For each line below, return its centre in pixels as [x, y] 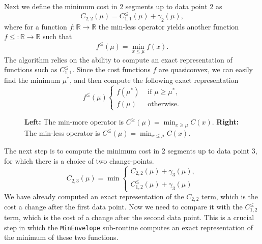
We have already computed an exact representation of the [94, 196]
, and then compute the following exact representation [154, 80]
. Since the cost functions [111, 69]
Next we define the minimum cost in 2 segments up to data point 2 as [113, 6]
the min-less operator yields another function [169, 26]
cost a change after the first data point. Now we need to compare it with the [123, 207]
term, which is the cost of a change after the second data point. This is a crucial [129, 217]
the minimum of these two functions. [61, 237]
